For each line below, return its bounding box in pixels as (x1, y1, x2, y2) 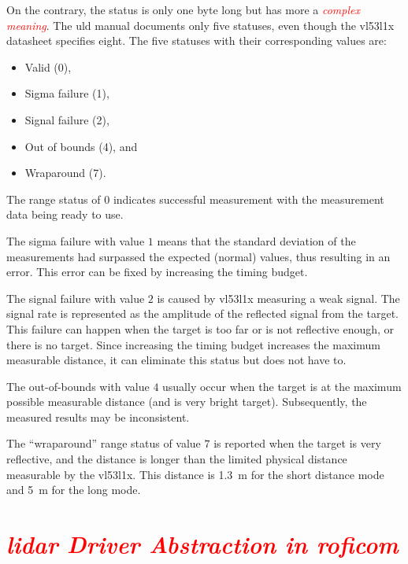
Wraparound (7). (24, 164, 106, 181)
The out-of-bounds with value (6, 378, 150, 394)
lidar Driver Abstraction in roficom (6, 528, 399, 561)
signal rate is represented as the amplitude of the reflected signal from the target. (6, 305, 399, 322)
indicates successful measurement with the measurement (113, 190, 384, 207)
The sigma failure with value (6, 232, 145, 249)
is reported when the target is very (213, 435, 381, 452)
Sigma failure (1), (24, 85, 109, 101)
